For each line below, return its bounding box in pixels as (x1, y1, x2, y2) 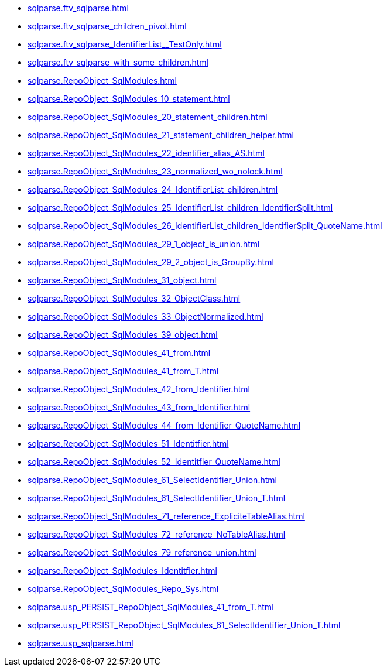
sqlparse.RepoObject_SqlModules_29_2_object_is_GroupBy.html (28, 257, 274, 267)
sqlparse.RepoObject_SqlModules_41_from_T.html (28, 366, 219, 376)
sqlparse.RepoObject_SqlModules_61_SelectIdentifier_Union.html (28, 475, 277, 485)
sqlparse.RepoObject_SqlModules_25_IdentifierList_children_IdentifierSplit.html (28, 203, 333, 213)
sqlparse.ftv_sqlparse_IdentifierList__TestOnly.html (28, 39, 222, 49)
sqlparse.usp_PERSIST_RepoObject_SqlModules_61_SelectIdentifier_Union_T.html (28, 620, 341, 630)
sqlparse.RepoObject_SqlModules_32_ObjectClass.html (28, 293, 241, 303)
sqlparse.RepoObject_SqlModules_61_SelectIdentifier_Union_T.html (28, 493, 286, 503)
